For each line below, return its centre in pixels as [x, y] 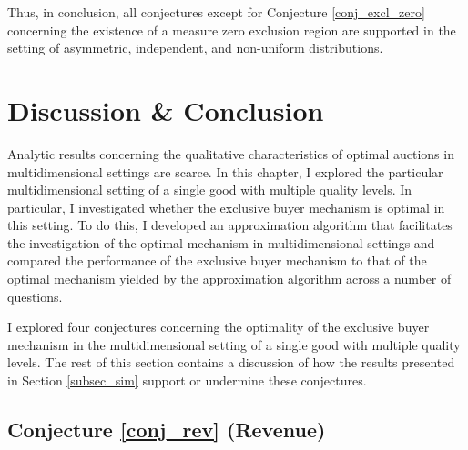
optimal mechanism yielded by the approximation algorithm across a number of [229, 279]
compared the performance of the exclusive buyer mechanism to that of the [217, 260]
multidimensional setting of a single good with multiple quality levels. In [210, 190]
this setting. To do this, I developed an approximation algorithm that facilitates [230, 225]
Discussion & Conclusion [166, 110]
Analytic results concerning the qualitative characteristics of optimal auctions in [231, 153]
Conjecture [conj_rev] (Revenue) [167, 430]
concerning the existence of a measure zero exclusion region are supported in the [232, 30]
